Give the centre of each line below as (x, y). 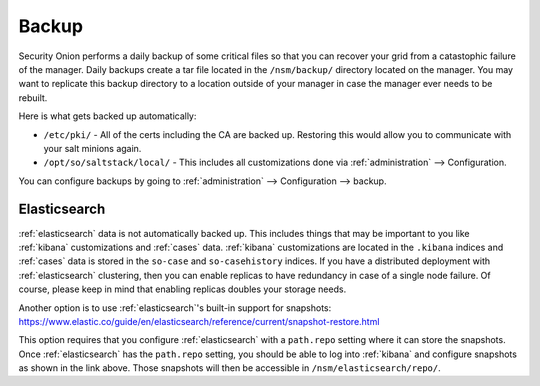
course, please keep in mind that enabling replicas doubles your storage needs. (182, 289)
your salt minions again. (92, 148)
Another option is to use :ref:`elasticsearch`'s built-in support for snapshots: (175, 307)
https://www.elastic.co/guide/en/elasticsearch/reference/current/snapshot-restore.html (199, 321)
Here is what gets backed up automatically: (107, 116)
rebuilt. (33, 97)
